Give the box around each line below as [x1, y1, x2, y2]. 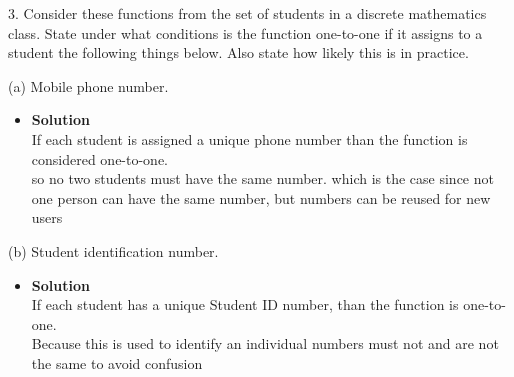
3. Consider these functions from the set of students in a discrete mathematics [8, 3, 487, 23]
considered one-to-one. [31, 148, 169, 169]
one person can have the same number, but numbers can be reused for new [31, 187, 491, 208]
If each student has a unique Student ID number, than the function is [31, 294, 459, 315]
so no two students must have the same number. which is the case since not [31, 168, 494, 189]
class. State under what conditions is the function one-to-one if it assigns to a [8, 22, 483, 43]
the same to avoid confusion [31, 352, 203, 373]
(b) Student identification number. [8, 240, 219, 261]
